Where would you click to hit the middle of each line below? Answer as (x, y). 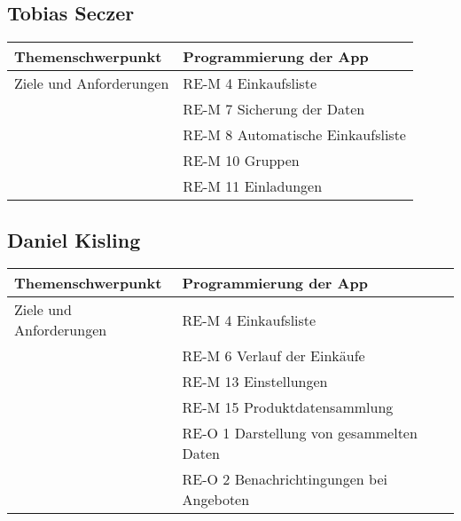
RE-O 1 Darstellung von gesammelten (300, 433)
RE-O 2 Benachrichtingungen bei (285, 479)
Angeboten (216, 500)
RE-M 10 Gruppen (241, 161)
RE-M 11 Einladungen (253, 186)
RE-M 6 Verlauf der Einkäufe (273, 356)
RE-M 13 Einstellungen (255, 382)
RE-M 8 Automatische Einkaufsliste (294, 135)
